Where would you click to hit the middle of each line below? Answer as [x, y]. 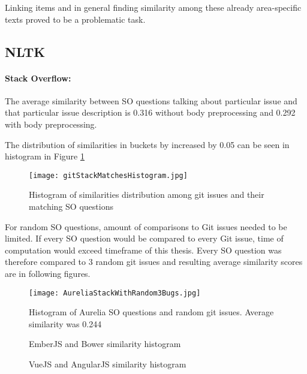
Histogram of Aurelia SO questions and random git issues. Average [151, 312]
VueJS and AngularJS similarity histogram [108, 364]
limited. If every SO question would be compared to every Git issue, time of [144, 238]
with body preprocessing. [51, 124]
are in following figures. [48, 273]
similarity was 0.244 [65, 323]
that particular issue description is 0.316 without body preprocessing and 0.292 [150, 112]
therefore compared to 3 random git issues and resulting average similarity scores [154, 262]
